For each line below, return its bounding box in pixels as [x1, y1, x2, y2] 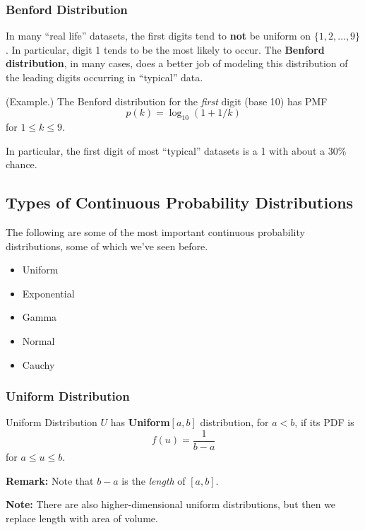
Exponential [22, 285, 75, 300]
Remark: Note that [6, 473, 94, 488]
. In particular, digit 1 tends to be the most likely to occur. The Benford [6, 42, 325, 57]
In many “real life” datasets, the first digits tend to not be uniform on [6, 28, 311, 43]
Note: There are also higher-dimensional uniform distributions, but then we [6, 497, 336, 512]
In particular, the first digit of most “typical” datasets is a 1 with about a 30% [6, 143, 347, 158]
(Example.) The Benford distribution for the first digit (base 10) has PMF [6, 93, 328, 108]
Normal [22, 333, 55, 348]
